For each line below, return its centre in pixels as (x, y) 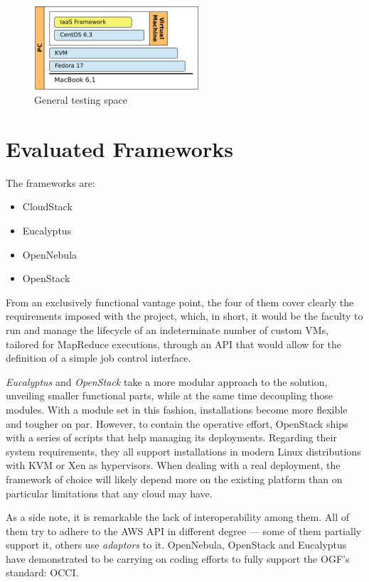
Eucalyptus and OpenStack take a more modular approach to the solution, (167, 381)
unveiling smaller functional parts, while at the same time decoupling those (170, 395)
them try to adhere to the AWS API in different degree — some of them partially (184, 530)
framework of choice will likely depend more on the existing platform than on (174, 479)
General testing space (81, 100)
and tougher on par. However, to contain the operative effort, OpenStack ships (177, 423)
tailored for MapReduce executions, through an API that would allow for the (173, 344)
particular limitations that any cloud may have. (109, 493)
